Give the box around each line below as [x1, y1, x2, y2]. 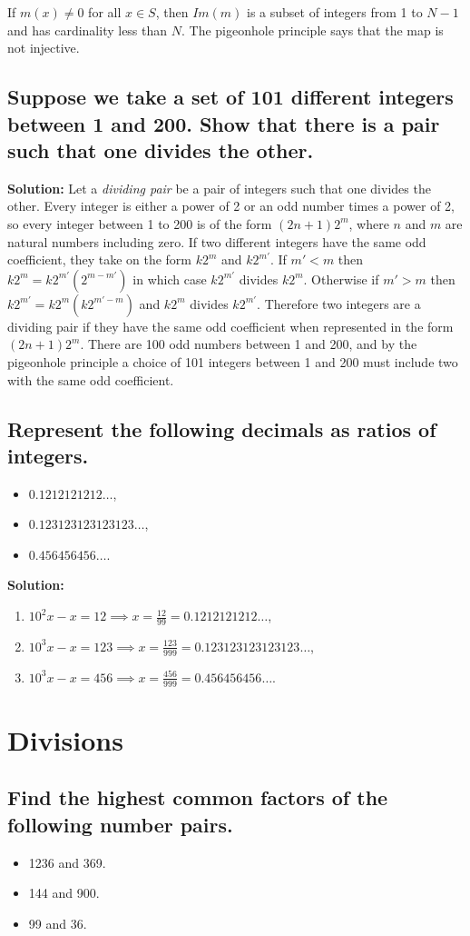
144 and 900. [28, 883, 100, 902]
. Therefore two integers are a [257, 294, 421, 313]
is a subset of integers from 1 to [247, 3, 423, 21]
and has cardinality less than [7, 20, 168, 39]
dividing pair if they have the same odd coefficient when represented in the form [7, 316, 454, 335]
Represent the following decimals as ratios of [7, 414, 436, 443]
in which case [132, 269, 207, 288]
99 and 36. [28, 913, 87, 932]
